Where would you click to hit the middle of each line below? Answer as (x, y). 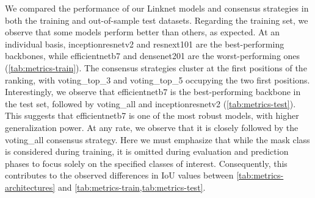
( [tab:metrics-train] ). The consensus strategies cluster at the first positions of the (156, 67)
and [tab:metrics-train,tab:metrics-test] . (132, 187)
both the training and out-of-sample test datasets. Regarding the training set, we (157, 20)
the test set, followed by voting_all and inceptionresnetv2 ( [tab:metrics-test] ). (150, 103)
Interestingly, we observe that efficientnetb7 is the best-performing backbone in (153, 92)
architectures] (30, 187)
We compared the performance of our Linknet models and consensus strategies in (157, 8)
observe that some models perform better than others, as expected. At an (143, 32)
